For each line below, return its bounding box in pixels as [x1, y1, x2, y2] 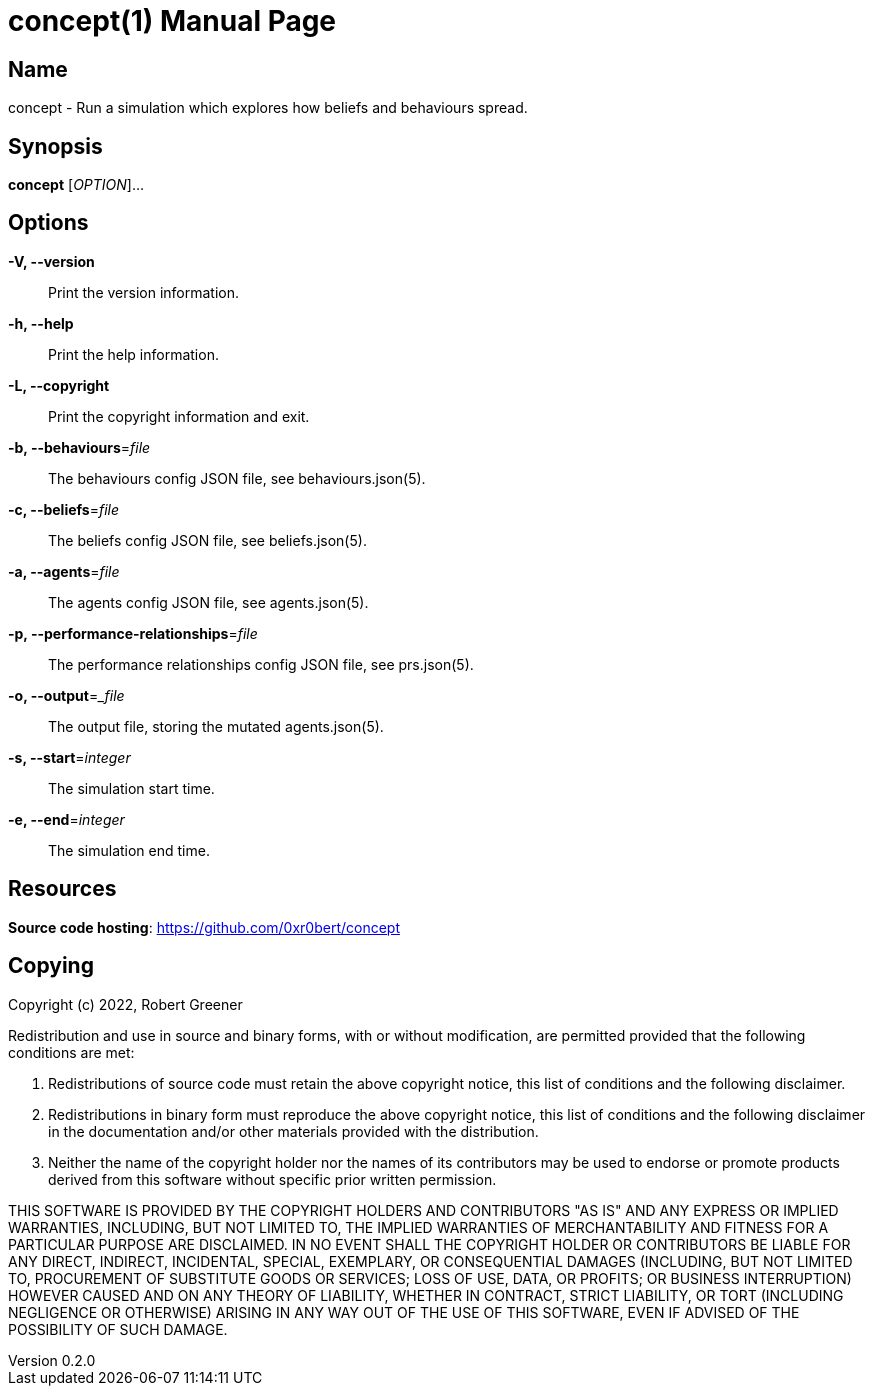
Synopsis [8, 133, 103, 159]
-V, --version [8, 252, 95, 270]
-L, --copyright [8, 376, 110, 394]
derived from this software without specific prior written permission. [48, 1170, 497, 1188]
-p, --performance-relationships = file [8, 624, 258, 642]
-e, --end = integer [8, 810, 125, 828]
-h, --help [8, 314, 74, 332]
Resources [8, 876, 117, 902]
